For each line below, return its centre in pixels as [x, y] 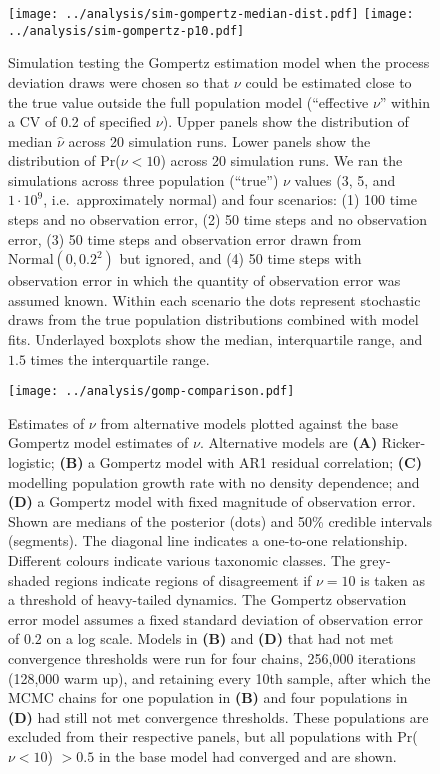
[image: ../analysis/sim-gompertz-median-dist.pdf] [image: [211, 14]
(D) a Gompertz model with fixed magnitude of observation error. [212, 501]
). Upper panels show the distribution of [285, 121]
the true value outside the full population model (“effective [188, 101]
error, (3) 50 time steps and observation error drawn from [185, 238]
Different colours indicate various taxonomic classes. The [182, 560]
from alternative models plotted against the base [249, 422]
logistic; [31, 462]
